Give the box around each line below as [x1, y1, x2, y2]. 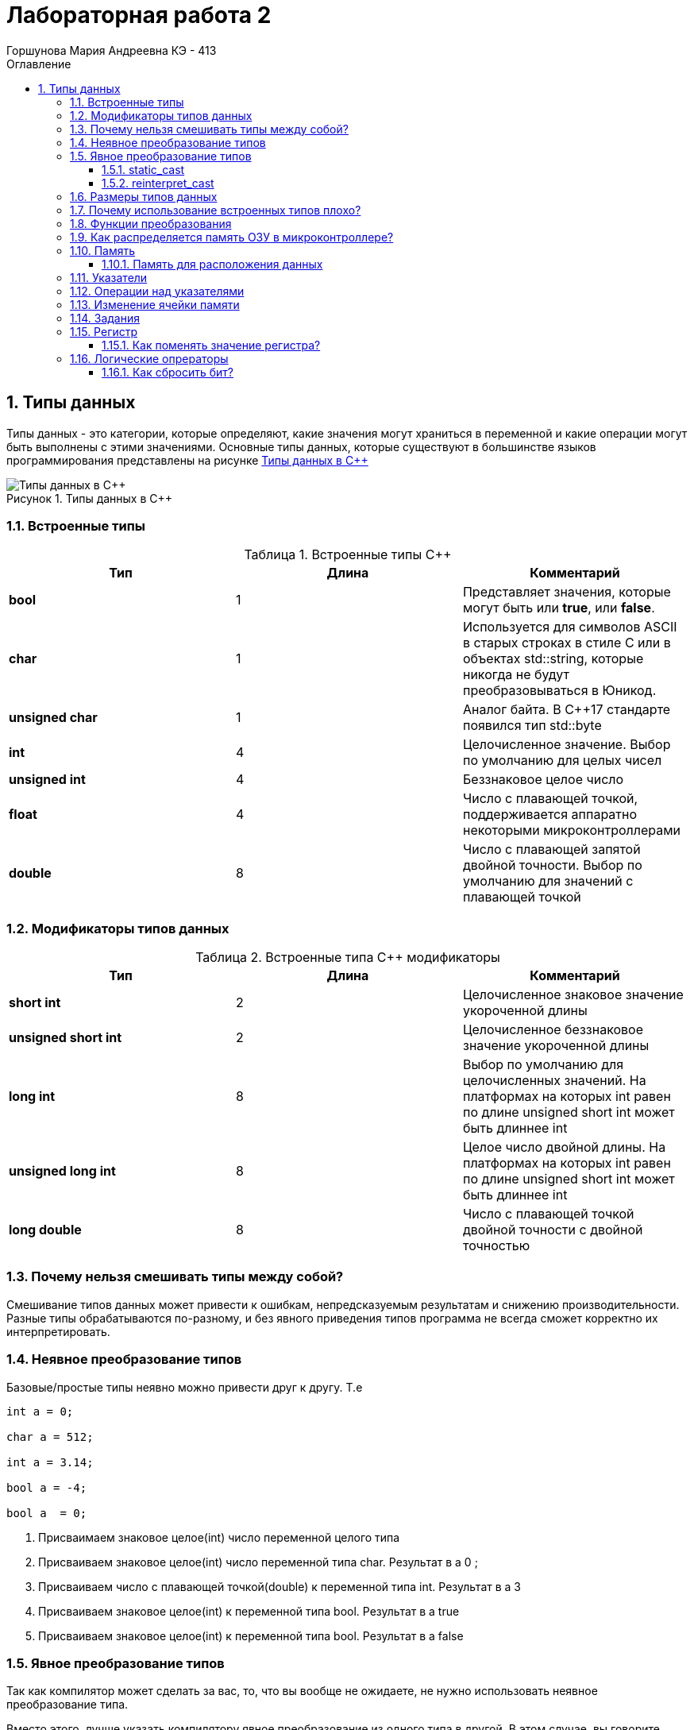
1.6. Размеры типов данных [70, 189, 218, 203]
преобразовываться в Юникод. [462, 682, 657, 699]
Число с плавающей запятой [462, 841, 641, 858]
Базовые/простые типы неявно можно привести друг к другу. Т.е [6, 1380, 363, 1394]
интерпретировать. [6, 1324, 110, 1338]
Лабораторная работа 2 [6, 2, 272, 29]
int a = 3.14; [6, 1455, 94, 1469]
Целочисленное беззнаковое [462, 1021, 643, 1038]
